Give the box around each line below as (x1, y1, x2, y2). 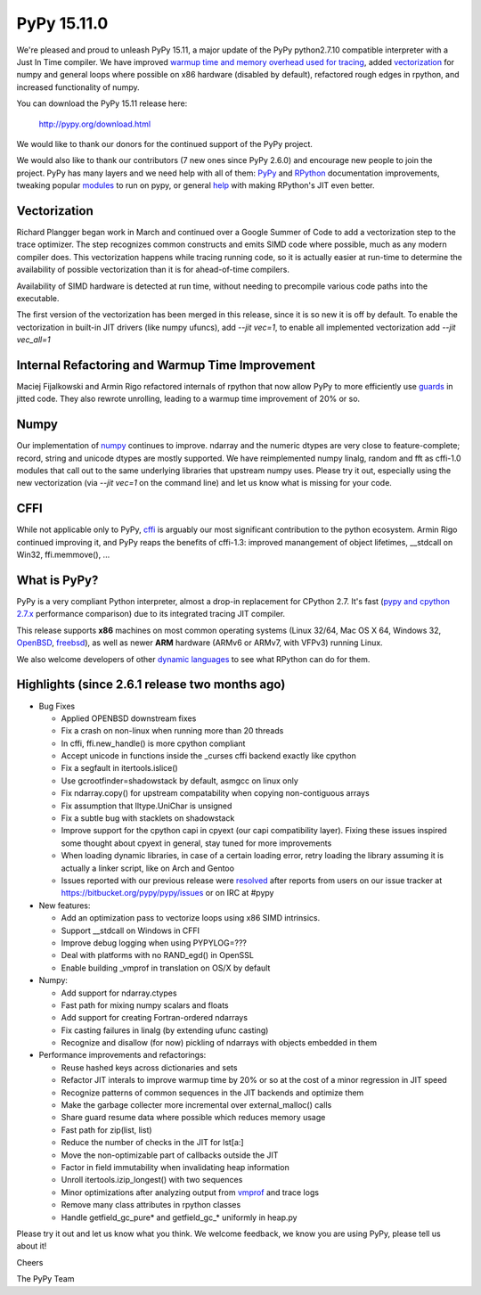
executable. (16, 292, 60, 303)
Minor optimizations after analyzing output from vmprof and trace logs (61, 1186, 320, 1198)
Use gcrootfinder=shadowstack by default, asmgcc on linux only (61, 775, 298, 786)
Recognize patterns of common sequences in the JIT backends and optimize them (61, 1087, 364, 1098)
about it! (16, 1241, 47, 1251)
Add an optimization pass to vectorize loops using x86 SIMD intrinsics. (61, 913, 321, 923)
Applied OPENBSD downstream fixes (61, 713, 197, 724)
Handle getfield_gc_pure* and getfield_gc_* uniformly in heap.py (61, 1212, 298, 1223)
